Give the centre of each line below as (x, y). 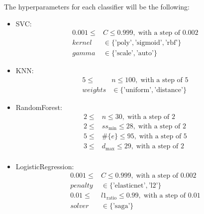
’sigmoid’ (149, 43)
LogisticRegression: (45, 166)
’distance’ (169, 90)
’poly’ (123, 43)
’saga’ (121, 206)
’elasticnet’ (129, 186)
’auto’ (145, 53)
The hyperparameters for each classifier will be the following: (97, 6)
